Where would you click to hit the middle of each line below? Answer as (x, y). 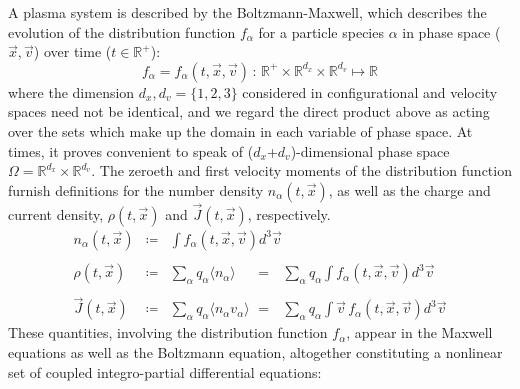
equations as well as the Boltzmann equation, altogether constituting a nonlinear (255, 351)
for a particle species (321, 31)
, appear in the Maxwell (419, 332)
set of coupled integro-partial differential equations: (165, 371)
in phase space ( (451, 31)
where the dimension (71, 91)
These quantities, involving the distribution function (168, 332)
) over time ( (72, 51)
